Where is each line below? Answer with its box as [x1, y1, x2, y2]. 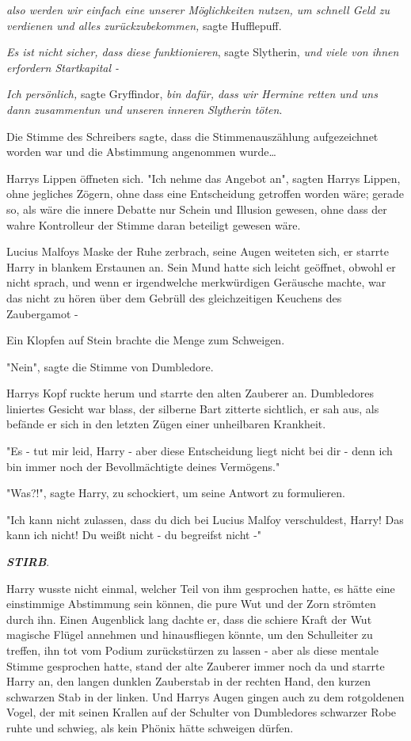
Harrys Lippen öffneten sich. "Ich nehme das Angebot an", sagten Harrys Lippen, [6, 169, 401, 186]
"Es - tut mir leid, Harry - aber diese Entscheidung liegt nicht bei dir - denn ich [6, 443, 393, 459]
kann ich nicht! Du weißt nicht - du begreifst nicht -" [6, 526, 262, 543]
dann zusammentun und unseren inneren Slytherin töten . [6, 101, 283, 117]
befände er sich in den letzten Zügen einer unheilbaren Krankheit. [6, 416, 326, 432]
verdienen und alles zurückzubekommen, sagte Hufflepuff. [6, 17, 282, 33]
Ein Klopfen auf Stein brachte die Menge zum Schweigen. [6, 332, 285, 348]
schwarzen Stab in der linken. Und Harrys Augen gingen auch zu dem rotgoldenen [6, 688, 405, 705]
